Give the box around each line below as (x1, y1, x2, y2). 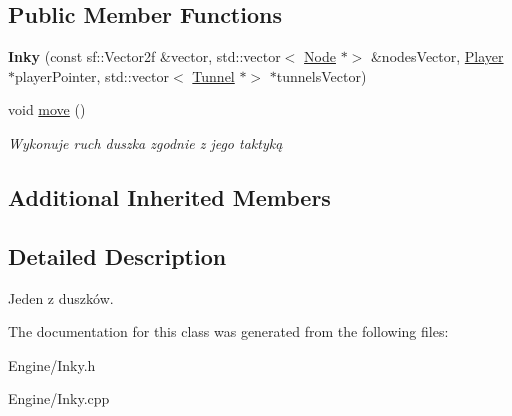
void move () (8, 99, 86, 120)
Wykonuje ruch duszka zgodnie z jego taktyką (8, 132, 283, 153)
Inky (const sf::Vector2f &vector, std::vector (8, 46, 281, 67)
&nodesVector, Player (370, 46, 504, 67)
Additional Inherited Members (8, 181, 331, 212)
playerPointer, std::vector (15, 65, 170, 86)
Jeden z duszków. (8, 287, 114, 308)
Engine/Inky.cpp (8, 388, 110, 409)
